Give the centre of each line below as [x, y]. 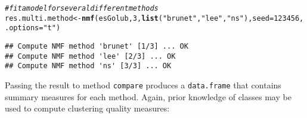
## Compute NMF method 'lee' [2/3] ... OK [90, 56]
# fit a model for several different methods [82, 8]
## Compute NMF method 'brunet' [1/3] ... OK [97, 46]
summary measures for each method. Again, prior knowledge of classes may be [148, 96]
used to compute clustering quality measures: [87, 108]
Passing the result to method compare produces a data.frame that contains [143, 84]
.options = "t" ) [33, 28]
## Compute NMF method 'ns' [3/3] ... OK [88, 66]
